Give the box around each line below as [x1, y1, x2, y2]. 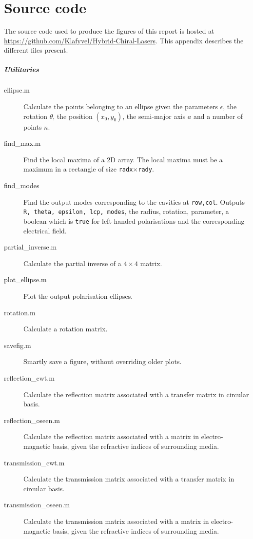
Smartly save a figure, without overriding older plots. [23, 356, 182, 366]
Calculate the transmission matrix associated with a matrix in [23, 516, 209, 526]
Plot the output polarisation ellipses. [23, 291, 133, 301]
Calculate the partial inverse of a [23, 258, 121, 268]
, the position [53, 111, 93, 121]
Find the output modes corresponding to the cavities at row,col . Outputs [23, 196, 245, 207]
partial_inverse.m [4, 242, 57, 252]
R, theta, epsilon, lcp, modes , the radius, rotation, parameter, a [23, 206, 229, 216]
